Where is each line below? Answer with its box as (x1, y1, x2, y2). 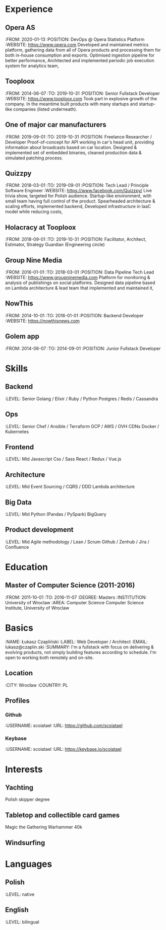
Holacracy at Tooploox (5, 223, 76, 231)
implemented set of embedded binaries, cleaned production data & (5, 149, 142, 155)
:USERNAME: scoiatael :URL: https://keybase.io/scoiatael (5, 746, 122, 752)
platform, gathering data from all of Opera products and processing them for (5, 47, 161, 53)
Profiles (5, 696, 30, 705)
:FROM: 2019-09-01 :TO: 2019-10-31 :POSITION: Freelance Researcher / (5, 134, 152, 140)
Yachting (5, 784, 34, 792)
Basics (5, 622, 34, 634)
